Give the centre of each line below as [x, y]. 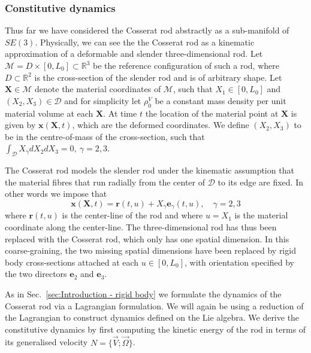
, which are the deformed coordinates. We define [161, 125]
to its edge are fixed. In [260, 182]
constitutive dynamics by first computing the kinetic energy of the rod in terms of [155, 329]
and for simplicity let [103, 100]
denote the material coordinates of [98, 89]
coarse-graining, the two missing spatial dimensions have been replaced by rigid [150, 250]
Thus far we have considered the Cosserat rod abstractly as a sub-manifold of [147, 30]
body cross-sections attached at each [72, 262]
